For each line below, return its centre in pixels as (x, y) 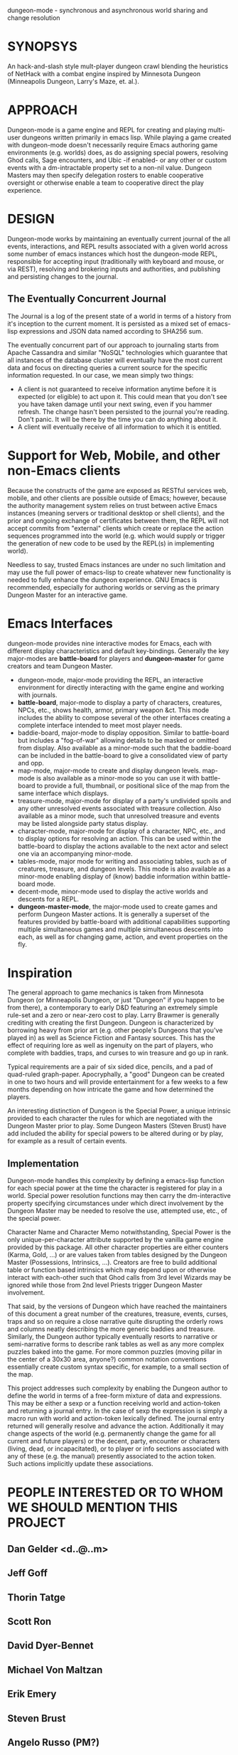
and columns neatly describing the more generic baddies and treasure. (111, 1329)
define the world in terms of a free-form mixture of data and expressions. (115, 1396)
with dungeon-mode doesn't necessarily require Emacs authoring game (113, 144)
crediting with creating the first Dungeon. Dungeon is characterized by (111, 1023)
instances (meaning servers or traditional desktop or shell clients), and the (116, 513)
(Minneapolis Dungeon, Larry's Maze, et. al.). (74, 81)
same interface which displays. (63, 793)
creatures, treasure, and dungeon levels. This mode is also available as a (124, 869)
